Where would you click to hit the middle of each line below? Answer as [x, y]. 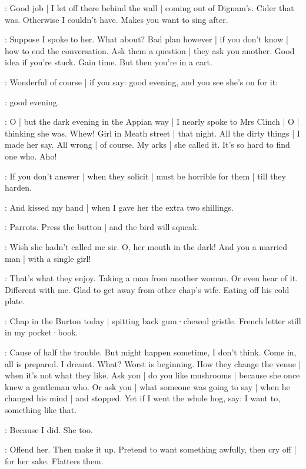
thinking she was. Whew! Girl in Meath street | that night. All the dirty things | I [152, 133]
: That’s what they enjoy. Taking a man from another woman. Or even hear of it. [152, 278]
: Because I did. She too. [49, 429]
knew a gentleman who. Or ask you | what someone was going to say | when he [147, 386]
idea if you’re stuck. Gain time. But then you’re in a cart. [109, 62]
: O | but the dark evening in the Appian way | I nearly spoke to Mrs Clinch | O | [152, 122]
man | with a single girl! [48, 258]
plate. [15, 301]
